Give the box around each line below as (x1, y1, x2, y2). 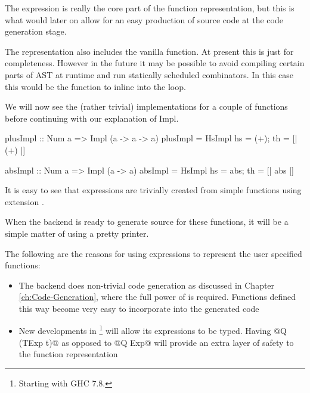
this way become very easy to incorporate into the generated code (18, 302, 259, 314)
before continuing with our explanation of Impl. (5, 112, 179, 124)
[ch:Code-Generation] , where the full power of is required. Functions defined (18, 290, 296, 303)
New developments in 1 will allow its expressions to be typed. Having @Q (18, 323, 287, 337)
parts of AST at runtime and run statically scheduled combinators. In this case (5, 68, 294, 81)
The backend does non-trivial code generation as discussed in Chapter (18, 278, 275, 291)
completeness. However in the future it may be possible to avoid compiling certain (5, 57, 305, 69)
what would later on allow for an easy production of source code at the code (5, 13, 283, 26)
